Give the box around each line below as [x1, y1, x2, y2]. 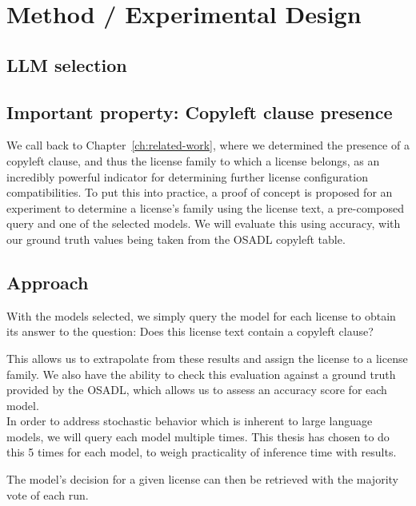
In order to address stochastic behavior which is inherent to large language [6, 412, 373, 429]
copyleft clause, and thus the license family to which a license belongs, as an [6, 152, 380, 169]
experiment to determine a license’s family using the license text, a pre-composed [6, 199, 405, 216]
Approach [6, 269, 89, 294]
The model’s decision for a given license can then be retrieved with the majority [6, 471, 398, 488]
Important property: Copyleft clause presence [6, 99, 393, 124]
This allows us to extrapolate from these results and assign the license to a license [6, 349, 408, 366]
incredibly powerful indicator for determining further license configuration [6, 168, 368, 185]
